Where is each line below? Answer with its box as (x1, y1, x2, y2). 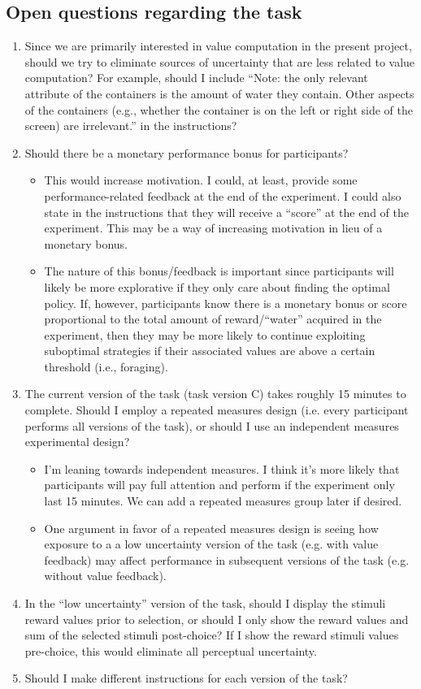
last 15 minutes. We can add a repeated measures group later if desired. (44, 492, 402, 509)
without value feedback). (44, 567, 167, 584)
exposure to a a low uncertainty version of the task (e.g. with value (44, 535, 379, 552)
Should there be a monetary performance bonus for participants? (24, 144, 349, 161)
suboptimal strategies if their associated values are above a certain (44, 342, 375, 359)
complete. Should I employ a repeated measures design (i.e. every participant (24, 401, 409, 418)
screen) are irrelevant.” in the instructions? (24, 117, 237, 134)
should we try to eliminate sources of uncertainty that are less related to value (24, 53, 415, 70)
